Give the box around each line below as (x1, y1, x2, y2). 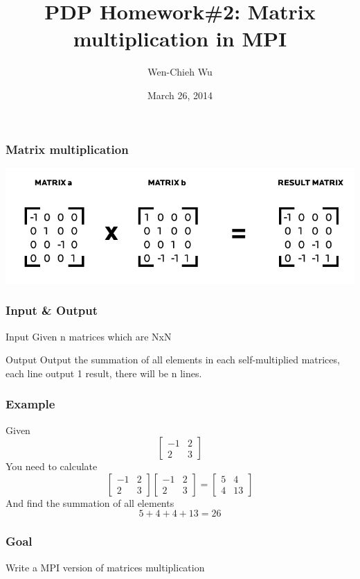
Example (6, 395, 55, 413)
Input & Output (6, 302, 98, 319)
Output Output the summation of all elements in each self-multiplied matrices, (6, 352, 340, 367)
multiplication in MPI (73, 24, 287, 53)
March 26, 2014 (147, 87, 213, 102)
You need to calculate (6, 459, 98, 474)
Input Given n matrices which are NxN (6, 329, 172, 343)
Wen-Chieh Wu (147, 64, 213, 79)
